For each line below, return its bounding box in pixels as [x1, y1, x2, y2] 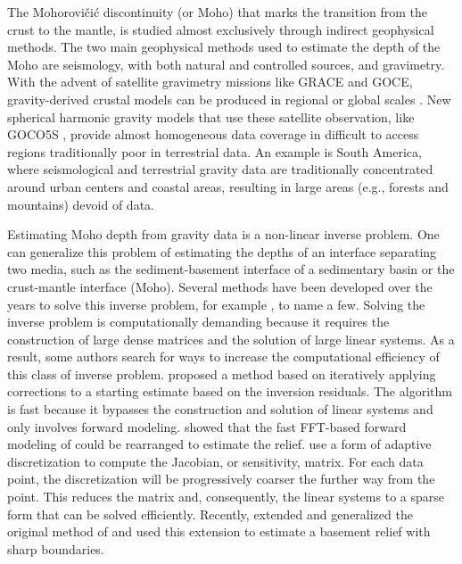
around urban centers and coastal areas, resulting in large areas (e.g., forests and [7, 177, 449, 195]
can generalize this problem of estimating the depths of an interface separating [7, 242, 437, 261]
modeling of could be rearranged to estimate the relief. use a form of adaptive [7, 435, 432, 453]
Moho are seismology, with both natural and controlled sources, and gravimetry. [7, 54, 445, 73]
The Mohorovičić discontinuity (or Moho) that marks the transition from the [7, 3, 428, 21]
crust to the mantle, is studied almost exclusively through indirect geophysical [7, 20, 434, 38]
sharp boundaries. [7, 539, 104, 558]
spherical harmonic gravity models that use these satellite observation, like [7, 107, 415, 126]
